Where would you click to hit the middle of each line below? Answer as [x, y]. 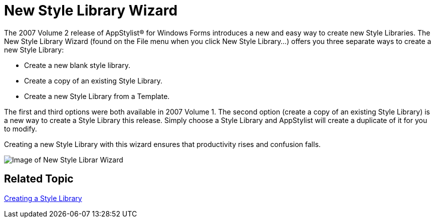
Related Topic [39, 179]
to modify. [21, 128]
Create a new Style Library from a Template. [97, 96]
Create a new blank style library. [77, 65]
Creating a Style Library [43, 198]
